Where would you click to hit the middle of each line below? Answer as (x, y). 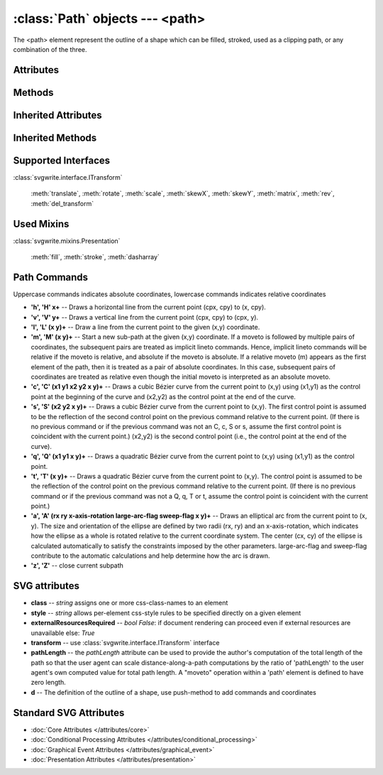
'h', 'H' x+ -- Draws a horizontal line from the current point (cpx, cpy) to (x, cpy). (148, 307)
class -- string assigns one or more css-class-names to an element (129, 603)
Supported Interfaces (62, 160)
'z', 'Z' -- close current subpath (77, 565)
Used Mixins (41, 224)
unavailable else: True (63, 633)
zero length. (49, 683)
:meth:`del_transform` (62, 203)
